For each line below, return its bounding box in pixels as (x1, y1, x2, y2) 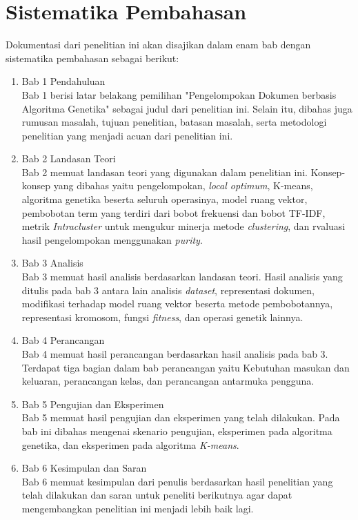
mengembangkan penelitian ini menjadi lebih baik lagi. (21, 501, 254, 515)
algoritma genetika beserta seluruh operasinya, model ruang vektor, (21, 192, 308, 206)
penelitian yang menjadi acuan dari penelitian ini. (21, 128, 233, 142)
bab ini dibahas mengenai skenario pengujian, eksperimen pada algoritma (21, 423, 332, 438)
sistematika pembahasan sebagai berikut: (6, 50, 179, 65)
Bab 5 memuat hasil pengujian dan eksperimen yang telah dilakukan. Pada (21, 410, 340, 425)
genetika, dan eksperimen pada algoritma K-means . (21, 437, 239, 452)
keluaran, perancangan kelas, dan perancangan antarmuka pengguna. (21, 374, 315, 388)
